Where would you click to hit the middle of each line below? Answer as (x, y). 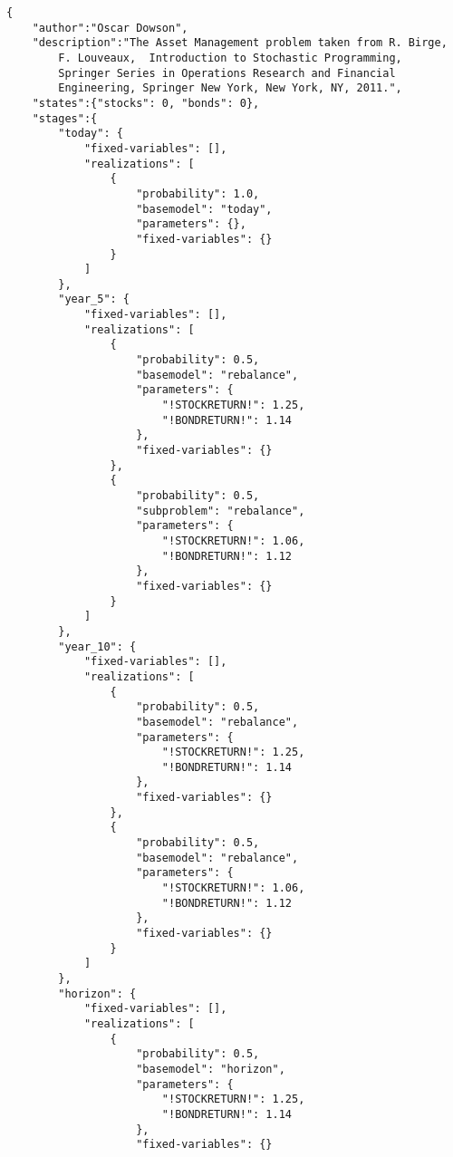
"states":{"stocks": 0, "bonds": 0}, (146, 103)
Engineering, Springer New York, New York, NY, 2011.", (230, 88)
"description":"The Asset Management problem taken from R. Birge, (240, 43)
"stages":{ (65, 118)
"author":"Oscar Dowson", (110, 28)
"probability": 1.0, (198, 193)
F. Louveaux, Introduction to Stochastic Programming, (230, 58)
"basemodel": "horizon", (211, 1069)
